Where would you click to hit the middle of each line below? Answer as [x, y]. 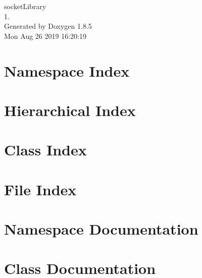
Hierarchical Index [70, 110]
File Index [40, 189]
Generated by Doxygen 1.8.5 [48, 26]
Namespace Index [67, 70]
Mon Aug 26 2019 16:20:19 [45, 36]
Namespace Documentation [101, 229]
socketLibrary [25, 6]
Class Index [45, 150]
